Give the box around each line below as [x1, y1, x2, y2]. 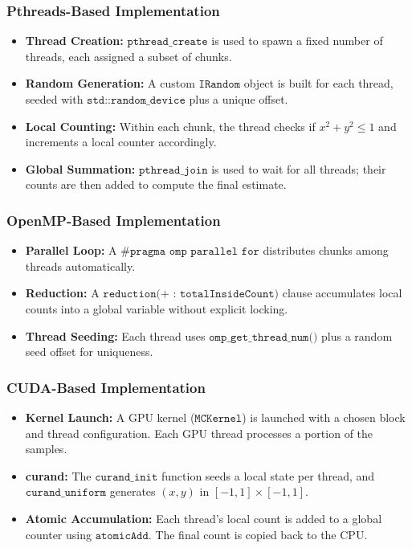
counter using [25, 526, 92, 542]
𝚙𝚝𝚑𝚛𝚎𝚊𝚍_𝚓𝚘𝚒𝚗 [138, 164, 208, 176]
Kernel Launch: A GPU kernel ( [25, 408, 195, 425]
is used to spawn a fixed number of [211, 32, 383, 49]
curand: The [25, 467, 92, 484]
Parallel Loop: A [25, 242, 117, 259]
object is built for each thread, [243, 75, 394, 92]
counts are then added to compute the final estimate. [25, 176, 287, 193]
